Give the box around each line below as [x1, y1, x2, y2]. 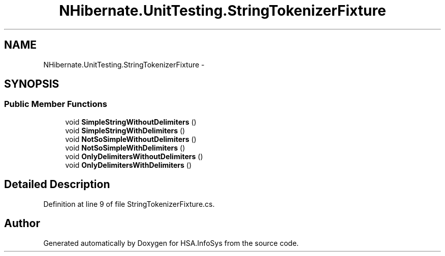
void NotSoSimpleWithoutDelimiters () [65, 134, 197, 143]
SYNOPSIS [4, 78, 59, 91]
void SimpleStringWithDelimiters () [65, 126, 185, 135]
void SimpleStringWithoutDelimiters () [65, 117, 197, 126]
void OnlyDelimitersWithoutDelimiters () [65, 152, 203, 161]
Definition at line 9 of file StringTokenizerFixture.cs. [43, 199, 215, 208]
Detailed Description [4, 178, 110, 191]
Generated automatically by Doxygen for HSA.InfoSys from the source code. [43, 238, 299, 247]
